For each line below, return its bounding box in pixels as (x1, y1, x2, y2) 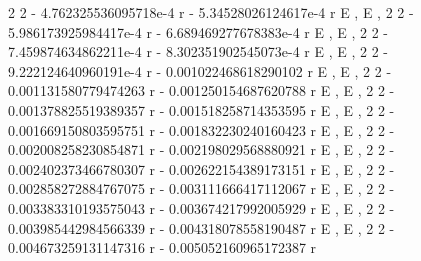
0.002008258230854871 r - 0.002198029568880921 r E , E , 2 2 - (8, 139, 395, 160)
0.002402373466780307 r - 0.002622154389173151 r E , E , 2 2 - (8, 158, 395, 179)
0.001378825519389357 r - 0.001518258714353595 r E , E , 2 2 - (8, 99, 395, 120)
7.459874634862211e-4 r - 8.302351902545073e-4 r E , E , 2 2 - (8, 41, 388, 62)
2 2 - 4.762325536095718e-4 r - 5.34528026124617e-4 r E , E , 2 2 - (8, 2, 414, 22)
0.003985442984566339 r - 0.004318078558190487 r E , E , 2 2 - (8, 217, 395, 238)
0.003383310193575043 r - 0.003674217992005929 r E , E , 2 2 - (8, 197, 395, 218)
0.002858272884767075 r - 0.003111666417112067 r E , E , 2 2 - (8, 178, 395, 199)
